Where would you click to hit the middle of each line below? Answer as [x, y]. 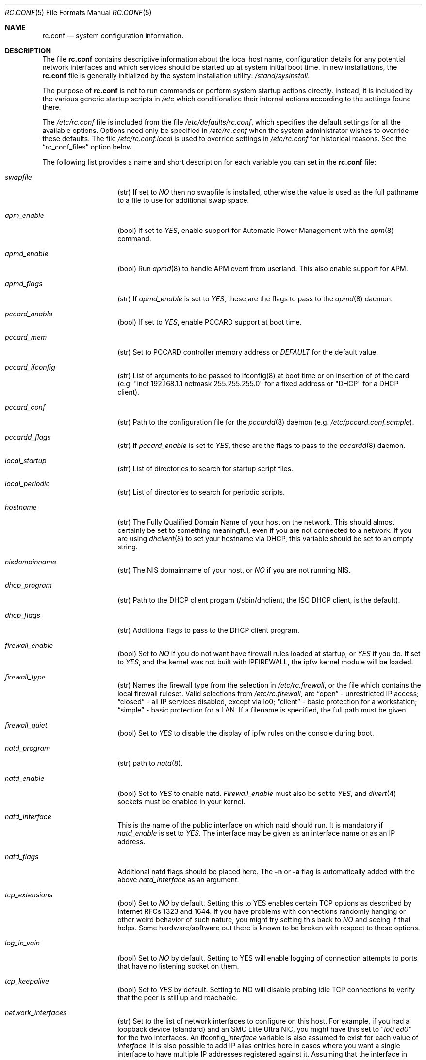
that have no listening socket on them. [178, 966]
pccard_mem [26, 337]
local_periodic [27, 484]
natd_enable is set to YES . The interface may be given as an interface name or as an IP [256, 833]
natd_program [28, 748]
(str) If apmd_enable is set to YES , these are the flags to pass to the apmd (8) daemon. [255, 299]
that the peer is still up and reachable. [178, 998]
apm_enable [25, 215]
